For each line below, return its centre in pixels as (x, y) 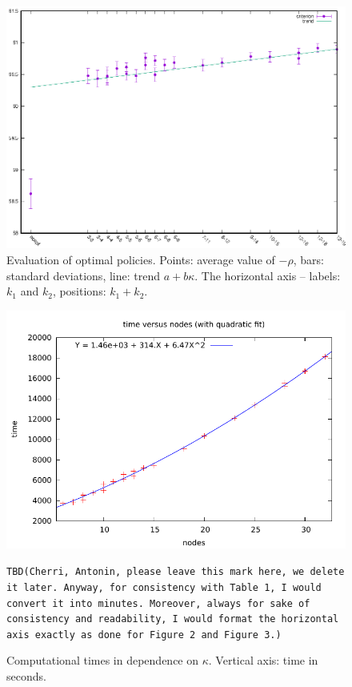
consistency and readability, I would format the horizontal (173, 619)
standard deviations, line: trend (83, 275)
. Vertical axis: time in (263, 660)
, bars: (308, 260)
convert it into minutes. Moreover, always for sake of (158, 603)
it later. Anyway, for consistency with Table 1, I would (164, 587)
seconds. (26, 676)
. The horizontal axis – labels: (268, 275)
